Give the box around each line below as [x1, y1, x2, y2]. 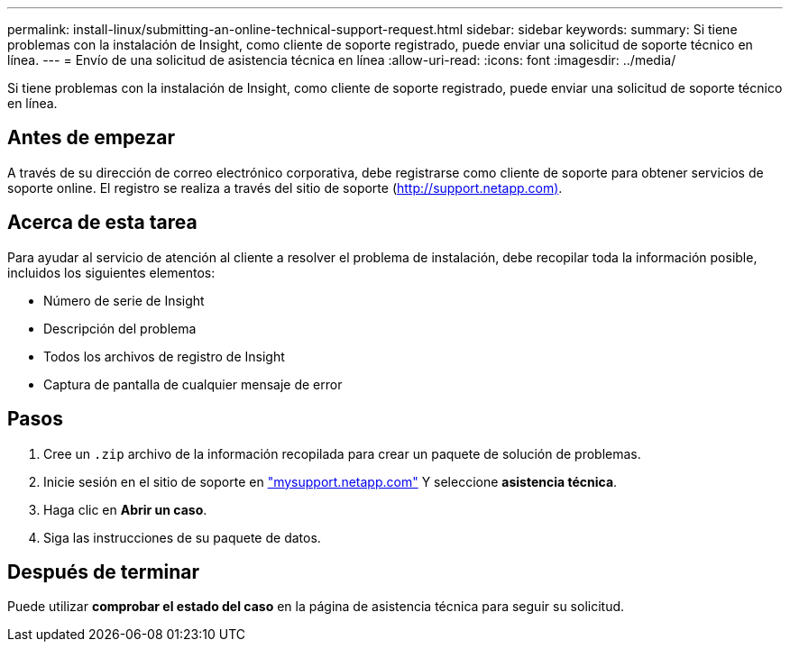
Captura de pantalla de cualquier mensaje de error [43, 376, 343, 392]
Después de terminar [7, 560, 200, 583]
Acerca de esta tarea [7, 211, 197, 234]
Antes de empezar [7, 126, 175, 150]
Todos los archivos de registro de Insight [43, 348, 285, 364]
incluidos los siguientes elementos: [7, 264, 216, 280]
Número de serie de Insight [43, 292, 205, 308]
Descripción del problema [43, 320, 197, 336]
